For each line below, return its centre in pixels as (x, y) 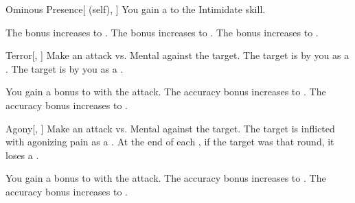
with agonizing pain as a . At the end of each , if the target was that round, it (170, 142)
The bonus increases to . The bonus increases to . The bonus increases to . (162, 32)
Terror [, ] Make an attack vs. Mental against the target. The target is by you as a (177, 55)
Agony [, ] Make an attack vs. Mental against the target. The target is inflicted (170, 128)
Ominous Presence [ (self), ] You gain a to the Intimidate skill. (136, 9)
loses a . (22, 155)
